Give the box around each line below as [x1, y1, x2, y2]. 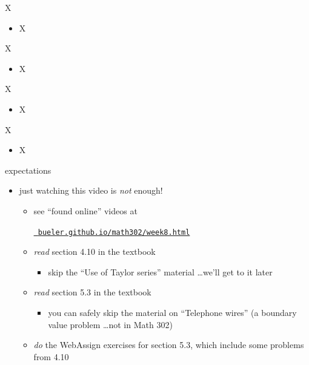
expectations [5, 163, 51, 176]
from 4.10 [33, 350, 69, 363]
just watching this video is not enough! [19, 184, 163, 197]
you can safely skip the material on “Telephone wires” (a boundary [48, 306, 297, 318]
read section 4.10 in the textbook [33, 245, 156, 258]
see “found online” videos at [33, 204, 138, 217]
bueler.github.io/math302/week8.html [38, 228, 190, 237]
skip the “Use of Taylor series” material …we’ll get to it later [48, 265, 273, 278]
